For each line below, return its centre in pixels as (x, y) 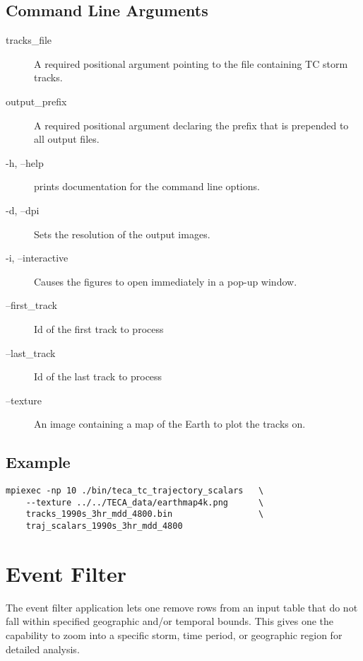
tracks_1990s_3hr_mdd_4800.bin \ (145, 514)
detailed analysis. (43, 649)
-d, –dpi (23, 210)
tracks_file (29, 40)
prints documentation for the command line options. (147, 186)
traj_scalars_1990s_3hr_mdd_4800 (104, 526)
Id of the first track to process (99, 328)
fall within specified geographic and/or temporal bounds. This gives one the (170, 621)
